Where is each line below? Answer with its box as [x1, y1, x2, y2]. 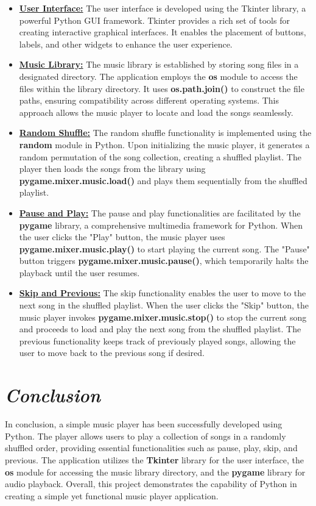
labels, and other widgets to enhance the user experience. [19, 37, 233, 50]
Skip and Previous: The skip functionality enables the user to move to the [19, 287, 306, 299]
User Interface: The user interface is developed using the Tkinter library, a [19, 2, 306, 14]
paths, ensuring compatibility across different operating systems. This [19, 94, 279, 107]
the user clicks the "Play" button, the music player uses [19, 230, 225, 243]
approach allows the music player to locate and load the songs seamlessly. [19, 105, 293, 118]
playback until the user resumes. [19, 266, 140, 279]
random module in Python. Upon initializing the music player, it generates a [19, 138, 310, 151]
